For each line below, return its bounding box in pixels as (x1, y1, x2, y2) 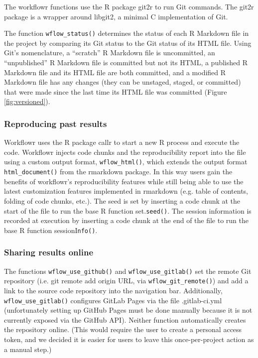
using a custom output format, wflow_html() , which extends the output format (4, 156, 248, 167)
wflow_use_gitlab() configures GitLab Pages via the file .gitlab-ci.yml (4, 295, 222, 305)
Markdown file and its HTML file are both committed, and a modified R (4, 67, 226, 77)
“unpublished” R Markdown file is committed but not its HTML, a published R (4, 57, 248, 68)
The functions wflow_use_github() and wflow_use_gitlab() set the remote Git (4, 265, 252, 276)
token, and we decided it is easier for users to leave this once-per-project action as (4, 334, 254, 344)
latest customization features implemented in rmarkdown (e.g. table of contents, (4, 186, 249, 196)
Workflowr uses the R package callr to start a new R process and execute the (4, 137, 240, 147)
